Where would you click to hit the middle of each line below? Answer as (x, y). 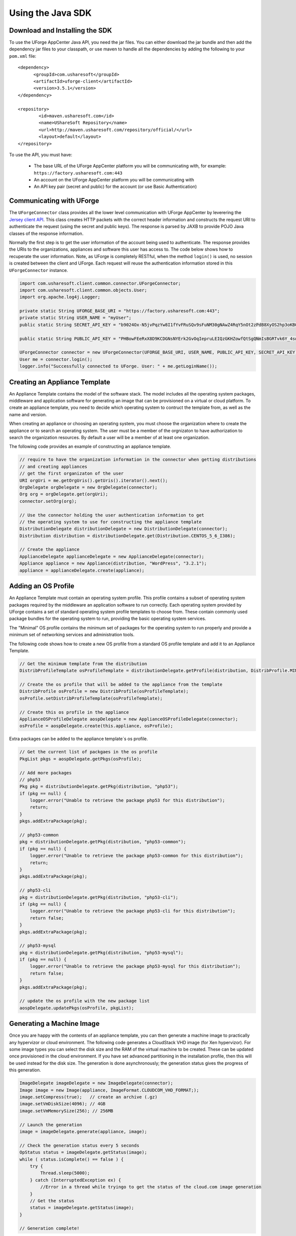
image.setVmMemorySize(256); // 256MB (66, 1111)
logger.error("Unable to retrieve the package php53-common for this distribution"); (137, 856)
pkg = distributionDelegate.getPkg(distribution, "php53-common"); (103, 842)
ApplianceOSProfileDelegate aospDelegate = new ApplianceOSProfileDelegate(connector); (129, 719)
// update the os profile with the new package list (85, 1001)
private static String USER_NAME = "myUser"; (75, 318)
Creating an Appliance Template (60, 382)
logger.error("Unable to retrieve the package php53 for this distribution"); (128, 800)
